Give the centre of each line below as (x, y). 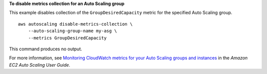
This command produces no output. (46, 49)
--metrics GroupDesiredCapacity (67, 38)
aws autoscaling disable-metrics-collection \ (75, 24)
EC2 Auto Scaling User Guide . (40, 65)
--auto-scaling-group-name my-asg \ (72, 31)
